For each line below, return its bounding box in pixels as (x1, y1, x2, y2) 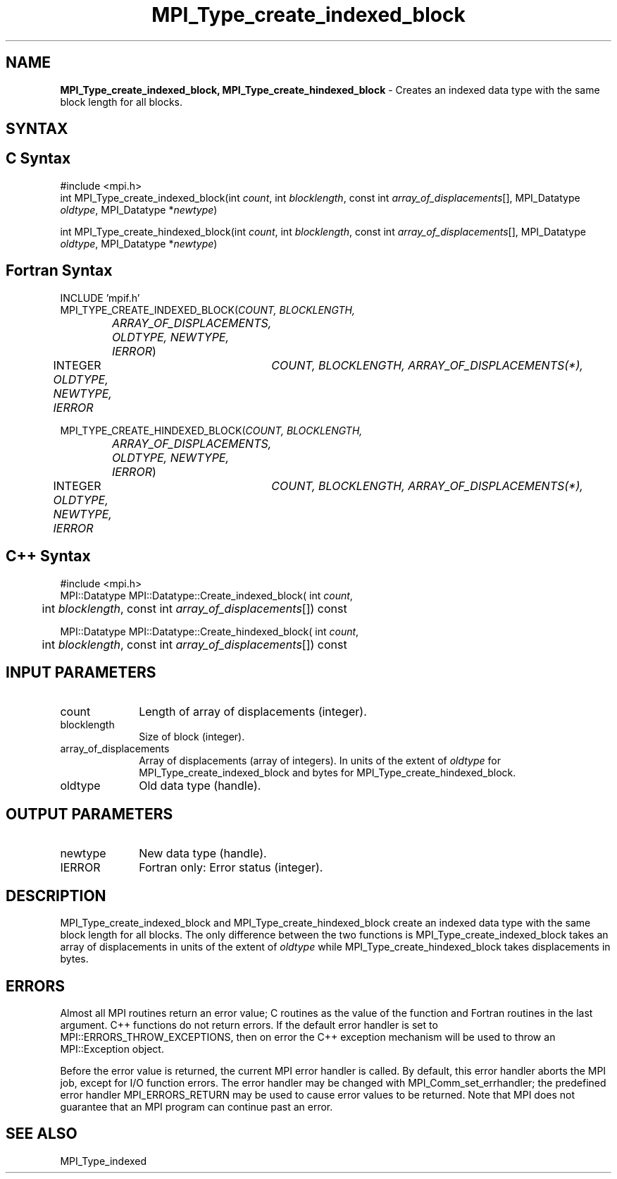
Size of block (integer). (139, 731, 245, 743)
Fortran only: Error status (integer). (139, 860, 323, 875)
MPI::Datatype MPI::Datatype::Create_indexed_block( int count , (60, 589, 353, 601)
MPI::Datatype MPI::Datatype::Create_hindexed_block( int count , (60, 625, 359, 637)
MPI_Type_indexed (60, 1154, 147, 1167)
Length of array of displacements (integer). (139, 704, 367, 719)
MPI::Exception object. (60, 1042, 164, 1055)
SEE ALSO (6, 1125, 77, 1143)
